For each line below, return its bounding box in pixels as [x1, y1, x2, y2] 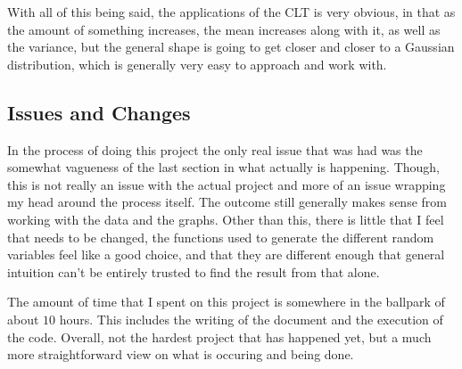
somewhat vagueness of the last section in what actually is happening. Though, [7, 158, 441, 176]
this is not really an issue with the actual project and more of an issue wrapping [7, 175, 446, 193]
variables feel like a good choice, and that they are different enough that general [7, 245, 445, 264]
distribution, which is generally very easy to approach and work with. [7, 54, 387, 73]
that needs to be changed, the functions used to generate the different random [7, 227, 434, 246]
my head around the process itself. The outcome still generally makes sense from [7, 193, 447, 211]
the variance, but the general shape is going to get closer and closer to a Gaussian [7, 37, 455, 56]
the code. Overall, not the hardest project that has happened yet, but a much [7, 327, 432, 346]
